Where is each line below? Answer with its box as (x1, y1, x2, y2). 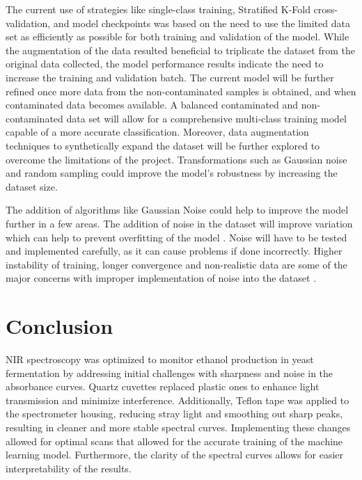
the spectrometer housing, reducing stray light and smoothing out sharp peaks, (6, 406, 343, 421)
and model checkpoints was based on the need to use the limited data (53, 15, 350, 30)
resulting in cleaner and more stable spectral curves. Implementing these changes (6, 419, 351, 434)
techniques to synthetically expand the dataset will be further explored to (6, 138, 320, 152)
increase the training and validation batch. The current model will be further (6, 70, 334, 84)
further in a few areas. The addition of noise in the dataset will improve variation (6, 216, 353, 230)
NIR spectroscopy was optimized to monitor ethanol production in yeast (6, 352, 314, 366)
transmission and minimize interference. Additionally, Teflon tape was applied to (6, 392, 349, 407)
